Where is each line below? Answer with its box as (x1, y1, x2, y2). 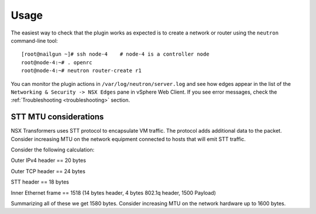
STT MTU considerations (11, 112, 104, 122)
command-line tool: (11, 37, 58, 44)
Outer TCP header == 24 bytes (11, 167, 86, 175)
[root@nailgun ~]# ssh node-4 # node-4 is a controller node (21, 51, 210, 58)
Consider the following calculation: (11, 146, 95, 153)
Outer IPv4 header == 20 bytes (11, 157, 86, 164)
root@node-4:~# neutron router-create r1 (21, 67, 142, 74)
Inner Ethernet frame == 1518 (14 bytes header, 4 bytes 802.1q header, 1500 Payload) (11, 189, 217, 196)
